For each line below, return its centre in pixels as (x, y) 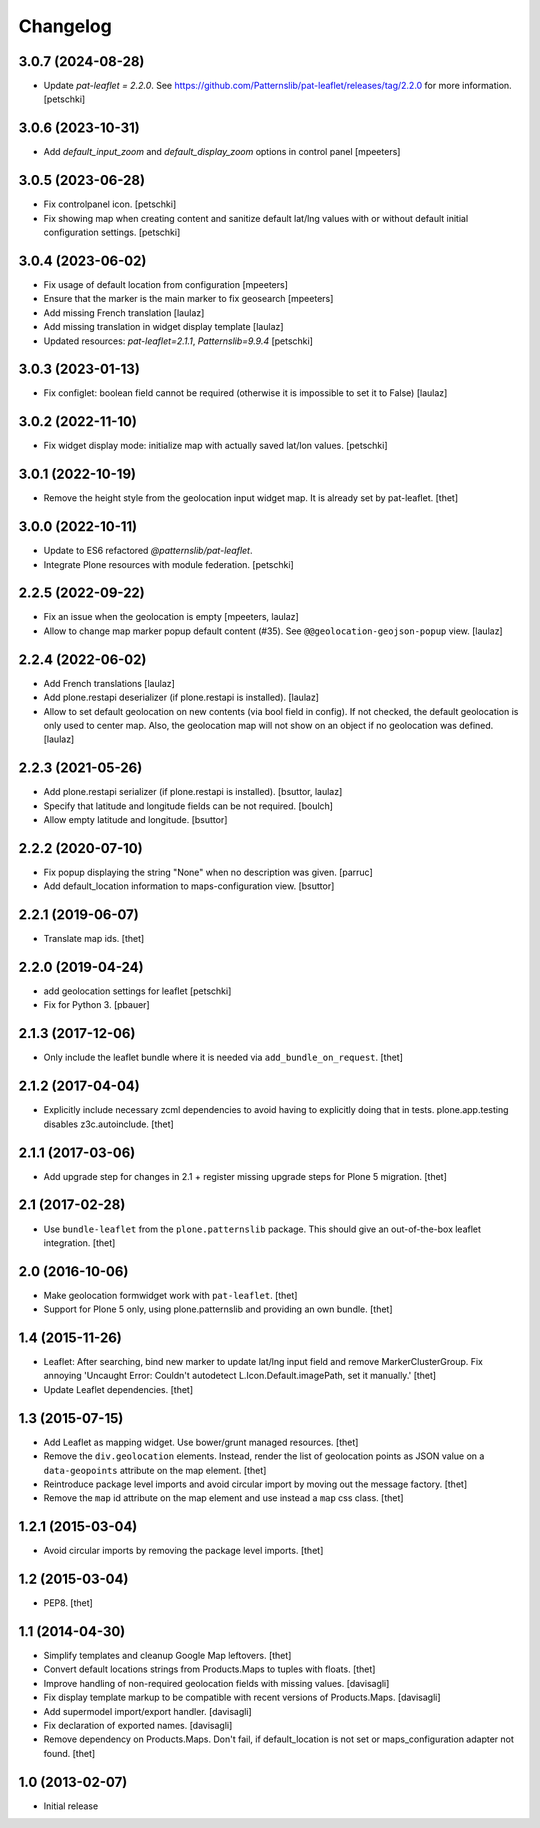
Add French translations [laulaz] (109, 683)
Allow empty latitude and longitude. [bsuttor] (135, 819)
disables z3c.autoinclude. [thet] (108, 1124)
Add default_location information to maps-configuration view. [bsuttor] (189, 886)
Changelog (65, 26)
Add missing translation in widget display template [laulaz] (163, 327)
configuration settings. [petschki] (112, 232)
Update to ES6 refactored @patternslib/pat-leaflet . (148, 551)
